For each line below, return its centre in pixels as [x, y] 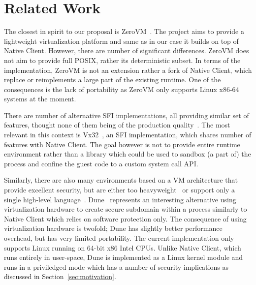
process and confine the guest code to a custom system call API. [101, 163]
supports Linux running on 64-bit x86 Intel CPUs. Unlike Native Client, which [123, 247]
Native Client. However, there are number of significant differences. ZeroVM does [127, 50]
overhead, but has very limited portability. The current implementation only [119, 238]
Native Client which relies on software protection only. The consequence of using [125, 218]
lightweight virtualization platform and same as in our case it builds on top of [121, 41]
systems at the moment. [40, 99]
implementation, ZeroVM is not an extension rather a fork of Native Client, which [128, 70]
